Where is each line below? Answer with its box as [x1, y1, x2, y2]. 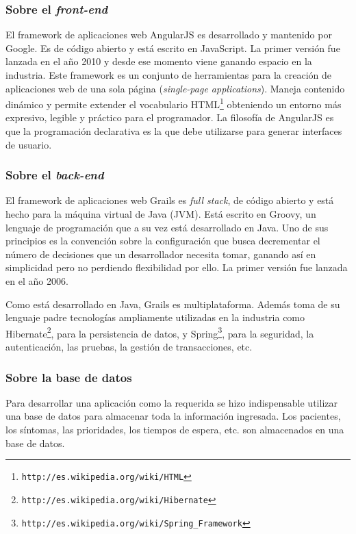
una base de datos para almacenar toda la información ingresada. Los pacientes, [5, 409, 341, 423]
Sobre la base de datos [5, 368, 132, 385]
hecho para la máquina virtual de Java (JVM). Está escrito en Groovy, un [5, 207, 316, 221]
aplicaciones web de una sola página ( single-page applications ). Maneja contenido [5, 81, 345, 95]
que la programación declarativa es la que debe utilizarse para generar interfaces [5, 124, 342, 138]
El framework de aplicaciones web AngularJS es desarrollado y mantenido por [5, 27, 332, 42]
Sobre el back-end [5, 166, 104, 183]
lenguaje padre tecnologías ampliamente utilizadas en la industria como [5, 310, 305, 325]
